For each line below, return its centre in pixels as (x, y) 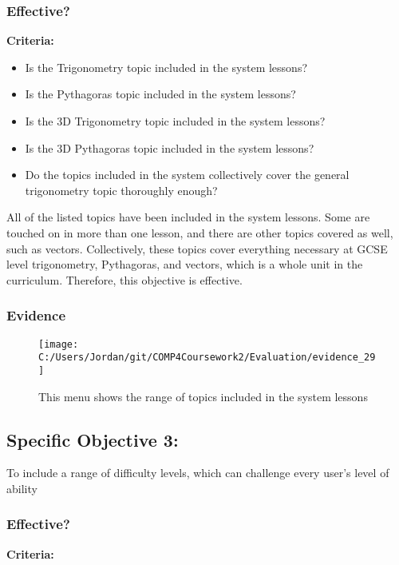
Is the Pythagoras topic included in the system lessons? (160, 94)
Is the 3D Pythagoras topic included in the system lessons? (170, 147)
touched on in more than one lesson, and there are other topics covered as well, (200, 232)
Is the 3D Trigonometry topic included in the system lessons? (175, 121)
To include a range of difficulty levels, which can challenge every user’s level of (198, 473)
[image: (59, 344)
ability (22, 488)
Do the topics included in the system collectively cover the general (187, 175)
